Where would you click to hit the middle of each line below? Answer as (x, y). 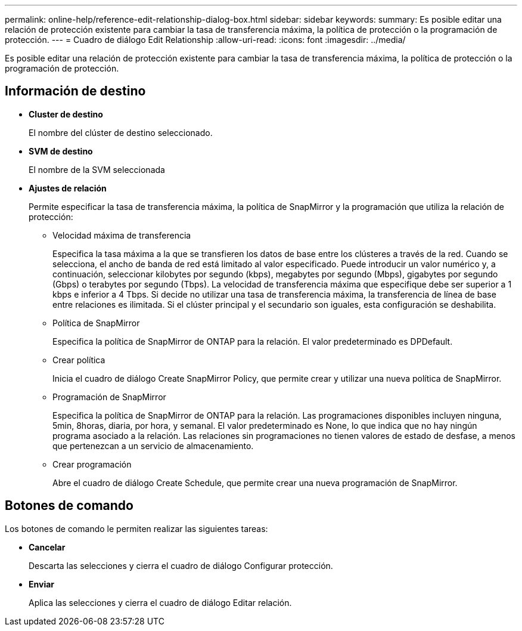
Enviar (41, 584)
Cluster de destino (66, 114)
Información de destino (75, 91)
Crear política (79, 360)
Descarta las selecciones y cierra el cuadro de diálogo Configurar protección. (181, 565)
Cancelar (47, 547)
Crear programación (92, 464)
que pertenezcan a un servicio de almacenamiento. (153, 446)
